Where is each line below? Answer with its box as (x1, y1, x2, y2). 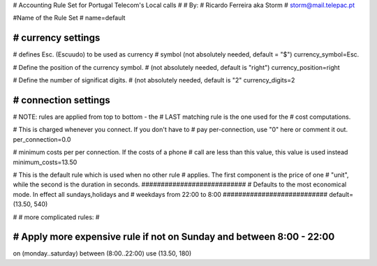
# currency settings (13, 32, 101, 44)
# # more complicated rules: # (13, 213, 100, 221)
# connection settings (13, 94, 111, 106)
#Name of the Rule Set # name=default (13, 14, 126, 22)
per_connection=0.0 (13, 135, 71, 143)
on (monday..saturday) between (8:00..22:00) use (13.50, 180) (13, 249, 192, 258)
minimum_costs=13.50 (13, 158, 77, 166)
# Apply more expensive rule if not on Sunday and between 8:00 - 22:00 (13, 231, 335, 243)
